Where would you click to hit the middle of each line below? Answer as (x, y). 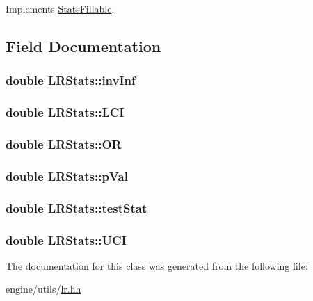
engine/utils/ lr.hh (43, 289)
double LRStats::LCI (65, 112)
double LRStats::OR (64, 144)
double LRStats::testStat (77, 208)
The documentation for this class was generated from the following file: (157, 265)
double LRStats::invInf (71, 80)
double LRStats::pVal (67, 176)
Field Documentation (83, 46)
